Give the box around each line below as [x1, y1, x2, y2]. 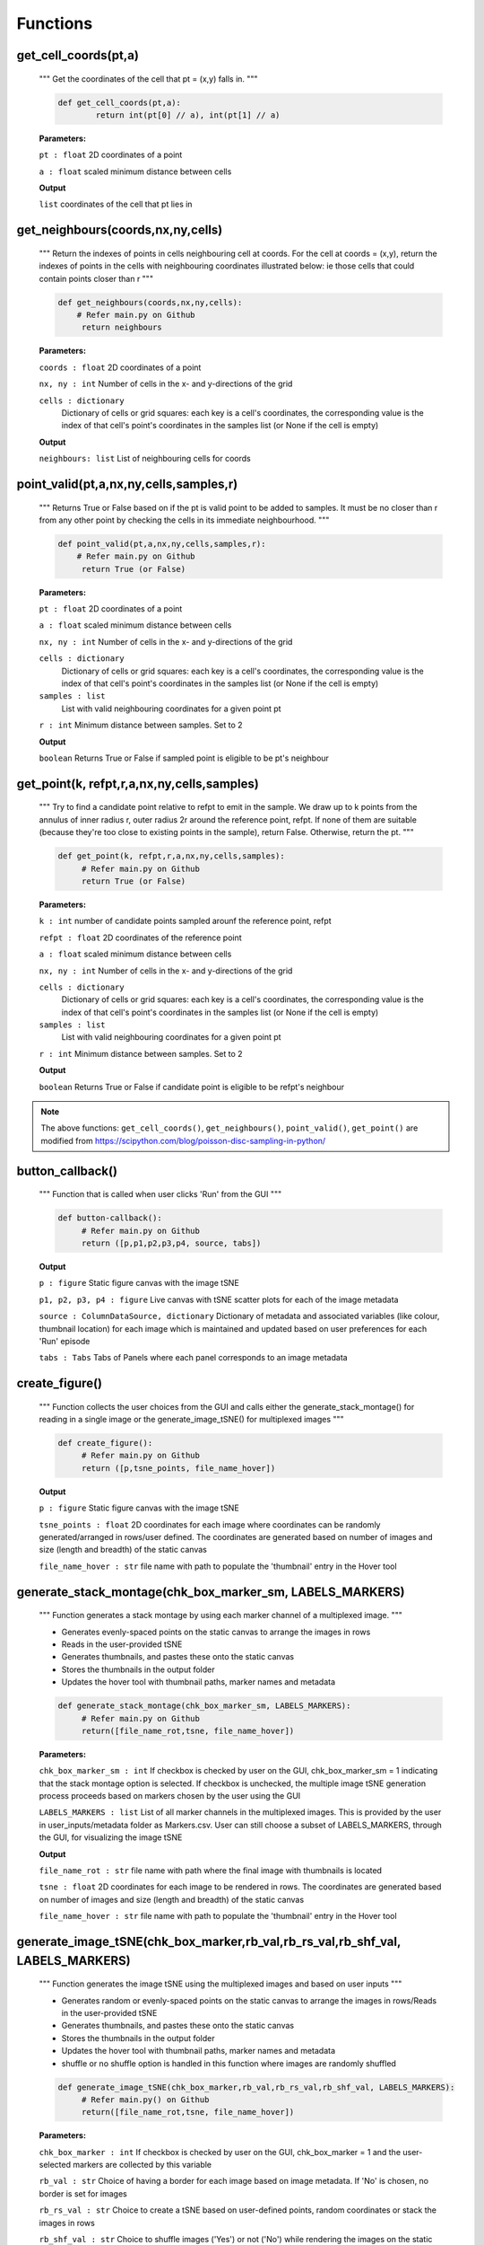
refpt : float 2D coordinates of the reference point [39, 932, 242, 943]
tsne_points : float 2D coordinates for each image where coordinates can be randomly [39, 1519, 381, 1530]
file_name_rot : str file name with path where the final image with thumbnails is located [39, 1865, 383, 1876]
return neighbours [81, 322, 163, 332]
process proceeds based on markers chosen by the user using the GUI [39, 1791, 301, 1801]
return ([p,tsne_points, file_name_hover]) [81, 1463, 276, 1473]
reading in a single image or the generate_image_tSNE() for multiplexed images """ [39, 1414, 344, 1425]
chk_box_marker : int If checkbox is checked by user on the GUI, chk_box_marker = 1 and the [39, 2146, 402, 2157]
